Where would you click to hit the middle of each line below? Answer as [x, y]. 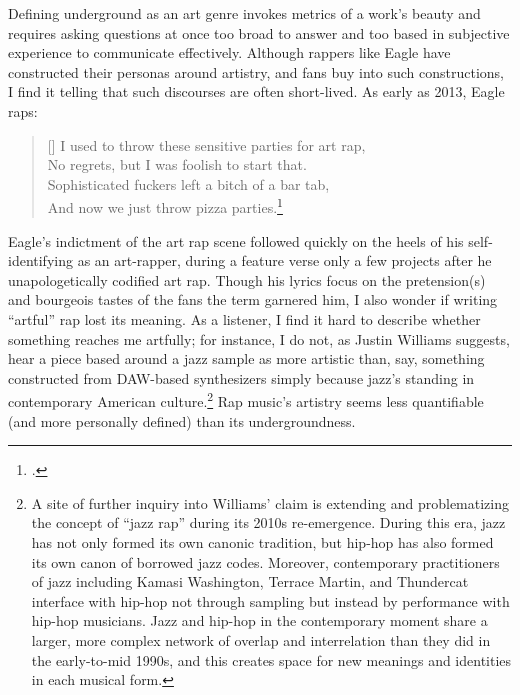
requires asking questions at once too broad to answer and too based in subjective [259, 32]
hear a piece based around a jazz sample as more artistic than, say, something [246, 358]
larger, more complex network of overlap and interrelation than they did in [261, 639]
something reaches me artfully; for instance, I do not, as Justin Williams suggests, [259, 338]
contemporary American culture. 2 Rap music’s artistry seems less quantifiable [246, 399]
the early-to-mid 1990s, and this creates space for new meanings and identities [271, 659]
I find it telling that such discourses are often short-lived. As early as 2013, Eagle [256, 91]
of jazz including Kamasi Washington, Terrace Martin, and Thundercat [250, 581]
